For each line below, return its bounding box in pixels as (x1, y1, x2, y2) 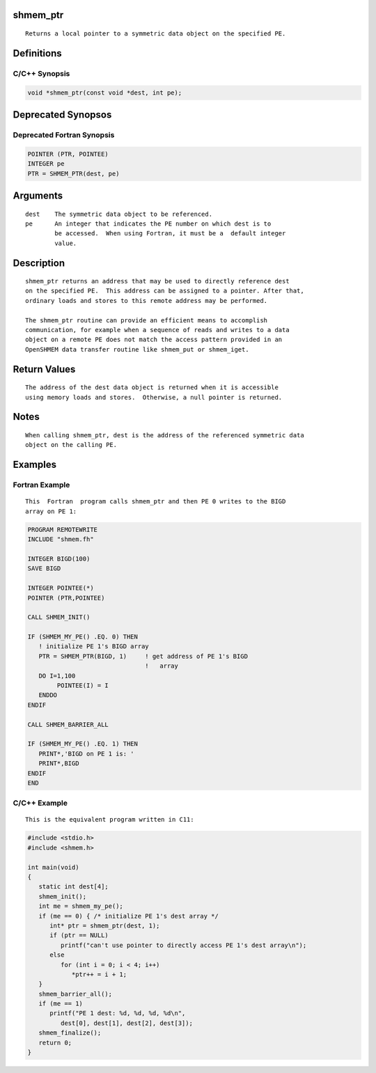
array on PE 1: (25, 507, 77, 515)
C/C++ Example (13, 798, 68, 808)
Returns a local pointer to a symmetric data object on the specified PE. (25, 30, 286, 38)
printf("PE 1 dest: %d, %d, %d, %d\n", (49, 1010, 186, 1017)
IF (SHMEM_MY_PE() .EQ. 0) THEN (27, 633, 139, 641)
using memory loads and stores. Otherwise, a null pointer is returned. (25, 393, 283, 401)
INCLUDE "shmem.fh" (27, 535, 94, 543)
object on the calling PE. (25, 441, 118, 449)
